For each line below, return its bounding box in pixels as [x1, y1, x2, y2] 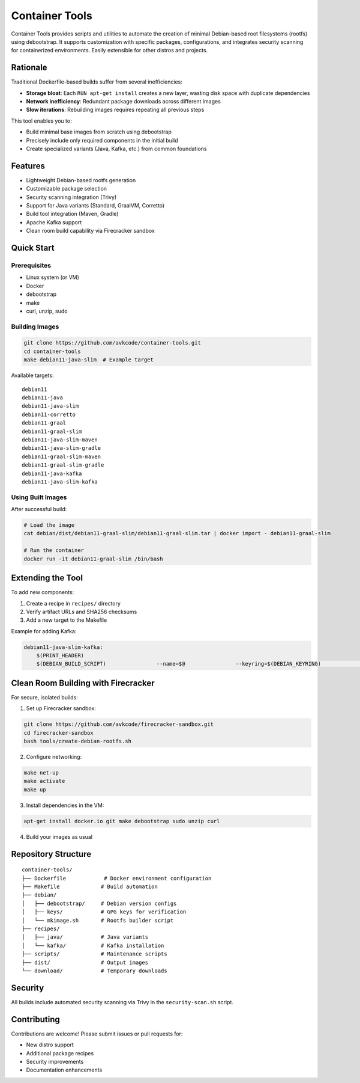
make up [23, 786, 46, 793]
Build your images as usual [26, 833, 93, 840]
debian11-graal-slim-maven [22, 453, 101, 460]
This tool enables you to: [11, 117, 72, 124]
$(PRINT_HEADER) [36, 652, 84, 659]
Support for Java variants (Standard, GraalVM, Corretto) [26, 202, 165, 209]
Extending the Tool [11, 573, 83, 583]
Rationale [11, 63, 47, 73]
